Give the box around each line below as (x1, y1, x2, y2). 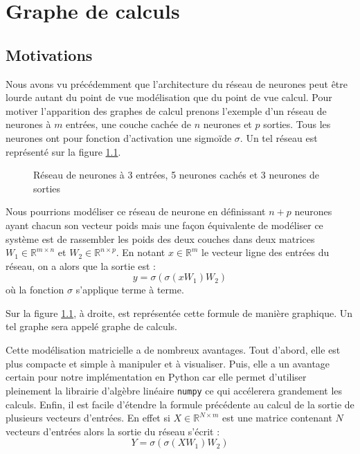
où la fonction (6, 282, 64, 297)
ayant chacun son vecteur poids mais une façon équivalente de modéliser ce (6, 217, 323, 232)
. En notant (116, 245, 165, 260)
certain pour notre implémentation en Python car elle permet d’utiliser (6, 370, 307, 384)
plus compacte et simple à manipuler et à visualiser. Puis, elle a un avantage (6, 356, 330, 370)
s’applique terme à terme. (75, 282, 184, 297)
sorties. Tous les (263, 117, 331, 131)
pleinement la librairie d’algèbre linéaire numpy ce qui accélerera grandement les (6, 383, 343, 397)
